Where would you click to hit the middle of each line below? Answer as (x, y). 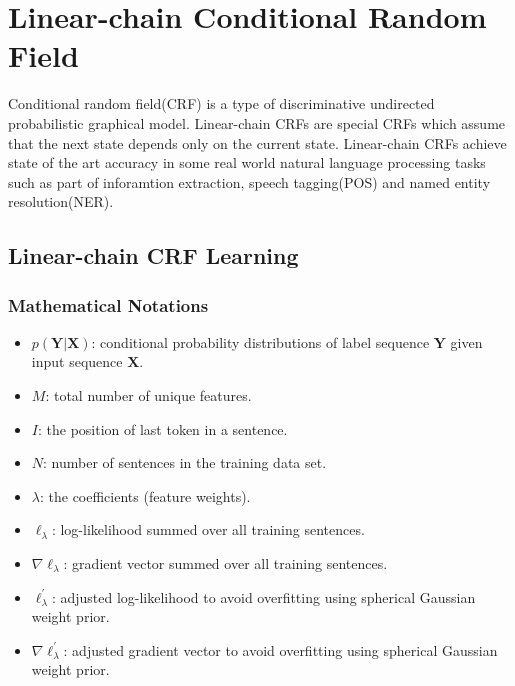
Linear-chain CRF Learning (153, 255)
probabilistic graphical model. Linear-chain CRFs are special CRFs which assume (257, 122)
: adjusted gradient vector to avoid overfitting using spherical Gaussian (280, 649)
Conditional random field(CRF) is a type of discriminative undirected (221, 103)
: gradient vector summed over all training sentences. (225, 563)
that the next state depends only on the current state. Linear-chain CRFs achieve (257, 142)
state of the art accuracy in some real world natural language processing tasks (247, 162)
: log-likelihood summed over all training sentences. (208, 529)
